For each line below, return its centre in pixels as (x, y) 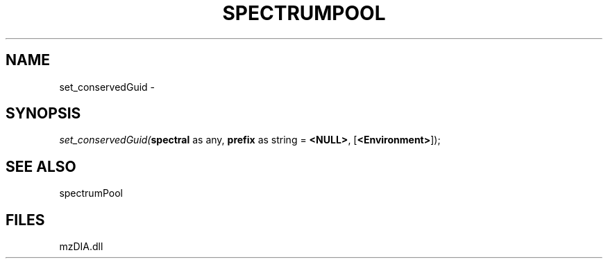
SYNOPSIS (43, 114)
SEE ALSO (41, 166)
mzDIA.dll (81, 247)
